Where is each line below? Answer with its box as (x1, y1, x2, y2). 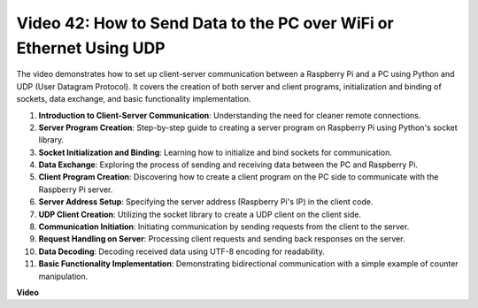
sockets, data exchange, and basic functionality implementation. (16, 94, 251, 104)
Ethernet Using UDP (16, 38, 166, 58)
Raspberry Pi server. (38, 184, 113, 195)
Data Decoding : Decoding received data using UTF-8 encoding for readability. (38, 246, 325, 257)
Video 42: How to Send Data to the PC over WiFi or (16, 13, 394, 33)
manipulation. (38, 271, 89, 281)
